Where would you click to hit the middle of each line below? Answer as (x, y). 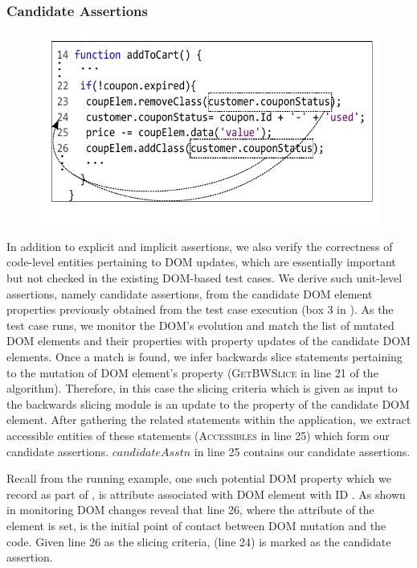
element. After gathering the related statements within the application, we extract (209, 420)
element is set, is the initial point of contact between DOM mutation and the (196, 525)
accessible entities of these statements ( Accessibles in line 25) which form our (198, 435)
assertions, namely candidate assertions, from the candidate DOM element (190, 293)
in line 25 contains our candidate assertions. (302, 451)
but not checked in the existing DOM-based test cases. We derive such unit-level (204, 278)
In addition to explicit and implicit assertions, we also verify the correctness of (200, 246)
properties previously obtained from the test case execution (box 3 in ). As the (200, 309)
